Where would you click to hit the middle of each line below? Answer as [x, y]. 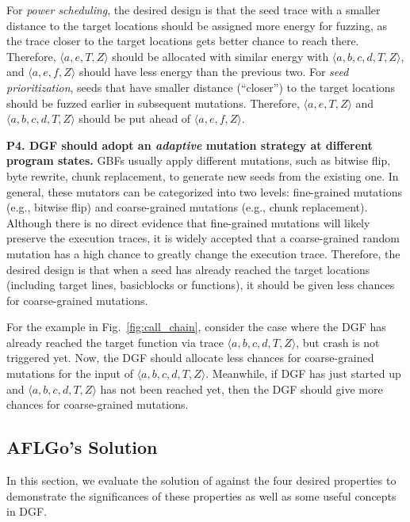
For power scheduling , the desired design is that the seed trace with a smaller [194, 10]
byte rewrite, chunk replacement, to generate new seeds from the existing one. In [203, 175]
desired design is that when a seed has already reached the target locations [188, 269]
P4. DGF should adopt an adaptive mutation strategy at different [190, 145]
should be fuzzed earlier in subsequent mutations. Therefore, [153, 103]
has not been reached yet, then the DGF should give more [241, 389]
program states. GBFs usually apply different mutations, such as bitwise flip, [199, 160]
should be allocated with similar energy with [220, 56]
